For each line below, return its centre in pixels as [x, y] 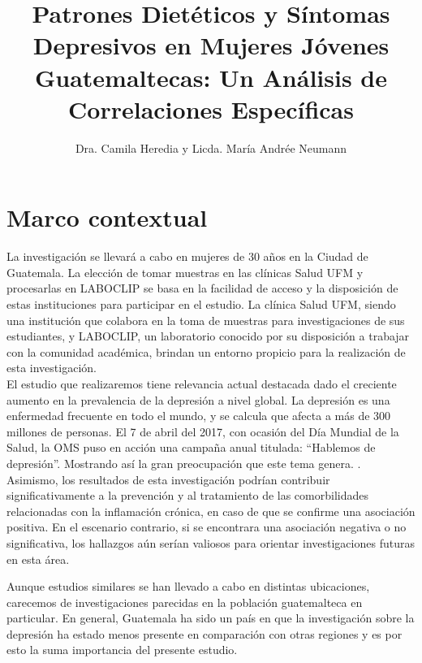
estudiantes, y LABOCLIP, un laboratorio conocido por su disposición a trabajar [208, 336]
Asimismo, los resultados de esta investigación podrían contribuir [168, 479]
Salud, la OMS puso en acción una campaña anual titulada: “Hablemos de [191, 447]
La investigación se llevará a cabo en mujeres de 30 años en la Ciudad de [187, 256]
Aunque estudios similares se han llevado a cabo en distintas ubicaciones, [188, 586]
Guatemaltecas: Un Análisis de [211, 77]
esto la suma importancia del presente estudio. [122, 650]
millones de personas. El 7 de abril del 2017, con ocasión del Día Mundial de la [203, 431]
